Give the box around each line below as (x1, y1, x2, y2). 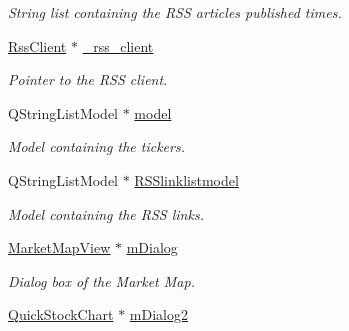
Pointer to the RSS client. (8, 69, 168, 90)
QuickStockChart (8, 304, 114, 325)
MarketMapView (8, 237, 111, 258)
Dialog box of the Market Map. (8, 270, 195, 291)
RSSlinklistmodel (134, 169, 239, 190)
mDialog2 (129, 304, 188, 325)
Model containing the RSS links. (8, 203, 204, 224)
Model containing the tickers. (8, 136, 185, 157)
